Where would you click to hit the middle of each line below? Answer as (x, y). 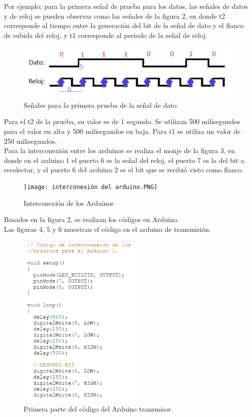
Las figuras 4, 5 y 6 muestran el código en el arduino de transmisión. (108, 229)
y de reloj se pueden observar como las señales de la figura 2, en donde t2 (115, 16)
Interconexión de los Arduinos (69, 203)
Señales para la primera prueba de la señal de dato (100, 105)
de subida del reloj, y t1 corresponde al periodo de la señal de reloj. (106, 35)
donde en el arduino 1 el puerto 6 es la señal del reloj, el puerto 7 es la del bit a (124, 160)
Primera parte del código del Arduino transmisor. (98, 408)
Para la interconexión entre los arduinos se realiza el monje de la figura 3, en (120, 150)
